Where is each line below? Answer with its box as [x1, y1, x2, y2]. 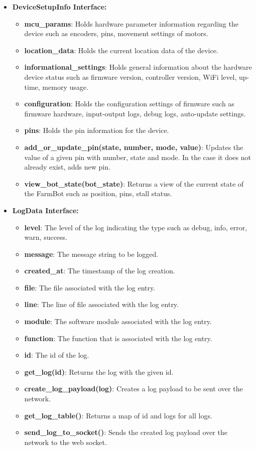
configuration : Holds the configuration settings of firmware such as [24, 98, 234, 109]
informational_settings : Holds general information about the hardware [24, 62, 252, 72]
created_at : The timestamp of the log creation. [24, 265, 175, 276]
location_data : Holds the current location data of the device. [24, 45, 218, 55]
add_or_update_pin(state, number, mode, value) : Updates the [24, 141, 243, 152]
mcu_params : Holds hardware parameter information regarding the [24, 18, 238, 29]
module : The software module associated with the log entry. [24, 316, 212, 327]
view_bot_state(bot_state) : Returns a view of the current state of [24, 178, 244, 189]
